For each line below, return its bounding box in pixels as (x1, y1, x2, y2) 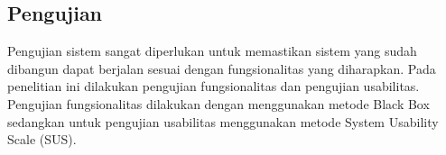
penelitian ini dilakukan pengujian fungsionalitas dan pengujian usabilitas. (7, 77, 420, 96)
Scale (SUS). (7, 130, 77, 149)
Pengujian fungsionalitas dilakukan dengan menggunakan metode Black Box (7, 94, 430, 113)
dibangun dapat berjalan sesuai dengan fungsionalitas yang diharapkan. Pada (7, 59, 436, 77)
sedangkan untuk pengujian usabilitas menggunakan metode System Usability (7, 112, 439, 131)
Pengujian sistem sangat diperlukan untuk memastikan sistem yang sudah (7, 41, 417, 60)
